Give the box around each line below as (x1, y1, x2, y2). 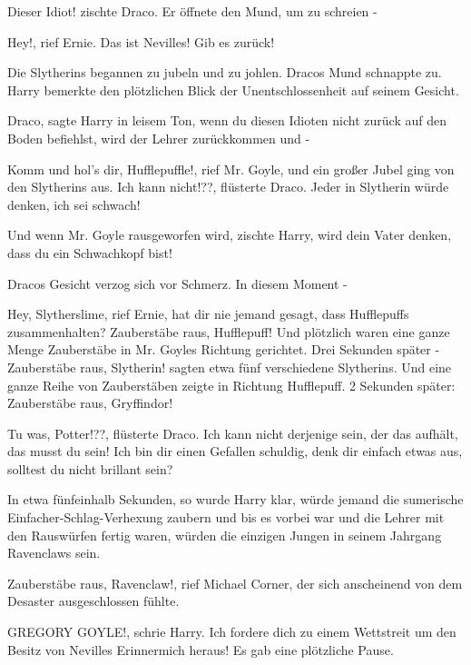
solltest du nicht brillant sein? (7, 459, 173, 478)
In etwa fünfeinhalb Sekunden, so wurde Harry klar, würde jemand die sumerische (7, 490, 464, 509)
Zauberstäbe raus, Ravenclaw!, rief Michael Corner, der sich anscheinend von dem (7, 573, 463, 592)
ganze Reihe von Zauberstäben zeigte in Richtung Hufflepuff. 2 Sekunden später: (7, 375, 456, 394)
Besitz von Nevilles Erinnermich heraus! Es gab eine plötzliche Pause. (7, 640, 394, 659)
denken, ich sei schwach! (7, 194, 141, 213)
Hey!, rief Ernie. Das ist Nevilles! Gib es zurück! (7, 32, 275, 51)
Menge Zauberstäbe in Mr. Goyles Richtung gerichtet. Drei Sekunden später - (7, 340, 440, 359)
